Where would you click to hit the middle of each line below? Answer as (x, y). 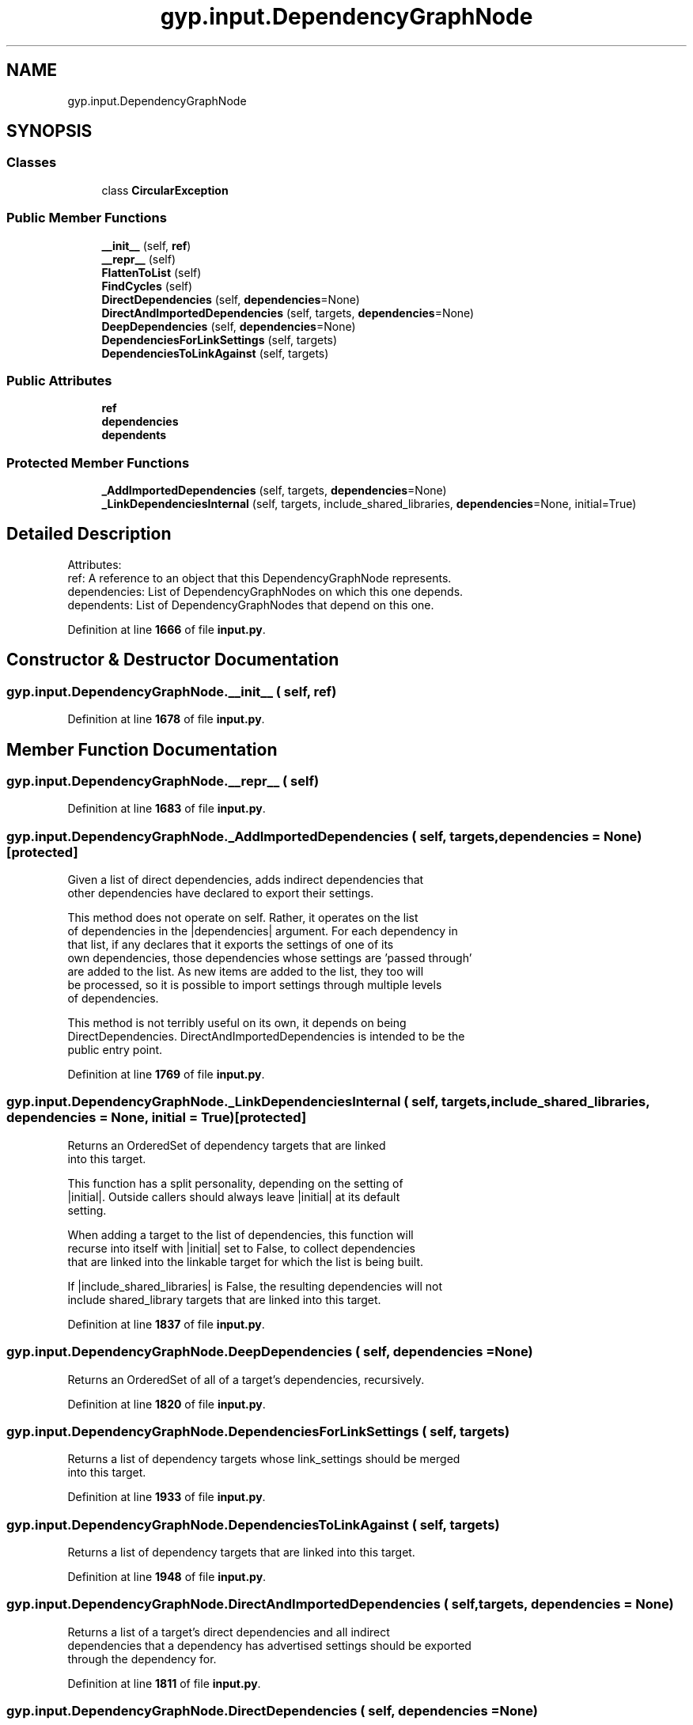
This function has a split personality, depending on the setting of (235, 1183)
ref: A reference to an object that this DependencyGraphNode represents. (259, 578)
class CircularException (165, 190)
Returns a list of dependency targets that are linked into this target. (241, 1552)
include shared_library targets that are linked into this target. (224, 1299)
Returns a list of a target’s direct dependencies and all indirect (229, 1632)
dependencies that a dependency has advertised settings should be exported (269, 1645)
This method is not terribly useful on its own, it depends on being (237, 1023)
